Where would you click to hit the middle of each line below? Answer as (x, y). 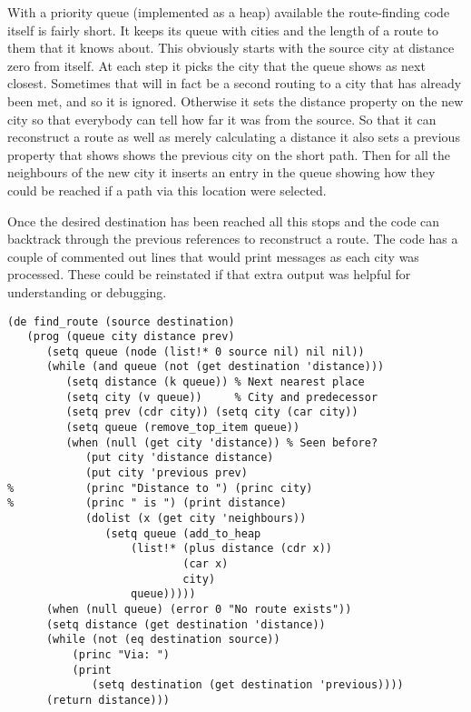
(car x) (206, 564)
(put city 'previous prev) (166, 473)
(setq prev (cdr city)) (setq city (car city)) (212, 412)
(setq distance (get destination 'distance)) (186, 624)
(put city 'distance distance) (179, 458)
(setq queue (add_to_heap (183, 533)
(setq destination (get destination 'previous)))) (248, 685)
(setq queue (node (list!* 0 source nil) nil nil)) (205, 351)
